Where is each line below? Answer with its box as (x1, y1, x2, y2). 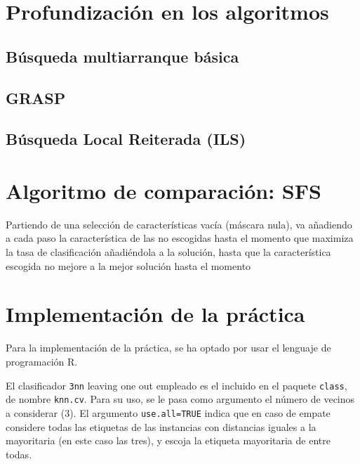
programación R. (6, 354, 78, 368)
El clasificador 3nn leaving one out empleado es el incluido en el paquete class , (6, 378, 347, 392)
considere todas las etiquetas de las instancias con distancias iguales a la (6, 419, 316, 434)
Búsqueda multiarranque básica (6, 45, 239, 67)
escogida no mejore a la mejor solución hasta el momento (6, 258, 251, 273)
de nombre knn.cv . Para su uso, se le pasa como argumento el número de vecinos (6, 392, 355, 406)
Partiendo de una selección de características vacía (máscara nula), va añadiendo (6, 217, 352, 231)
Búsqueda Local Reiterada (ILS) (6, 128, 246, 150)
